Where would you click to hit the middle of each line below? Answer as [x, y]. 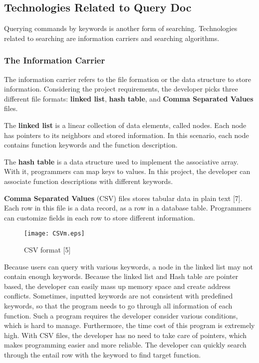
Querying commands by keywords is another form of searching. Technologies [121, 28]
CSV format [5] [47, 249]
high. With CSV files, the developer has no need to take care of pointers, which [126, 335]
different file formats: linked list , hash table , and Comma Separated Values [129, 98]
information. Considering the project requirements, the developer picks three [121, 89]
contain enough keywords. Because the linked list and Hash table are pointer [121, 276]
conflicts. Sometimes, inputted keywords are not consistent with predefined [119, 296]
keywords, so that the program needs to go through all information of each [118, 305]
